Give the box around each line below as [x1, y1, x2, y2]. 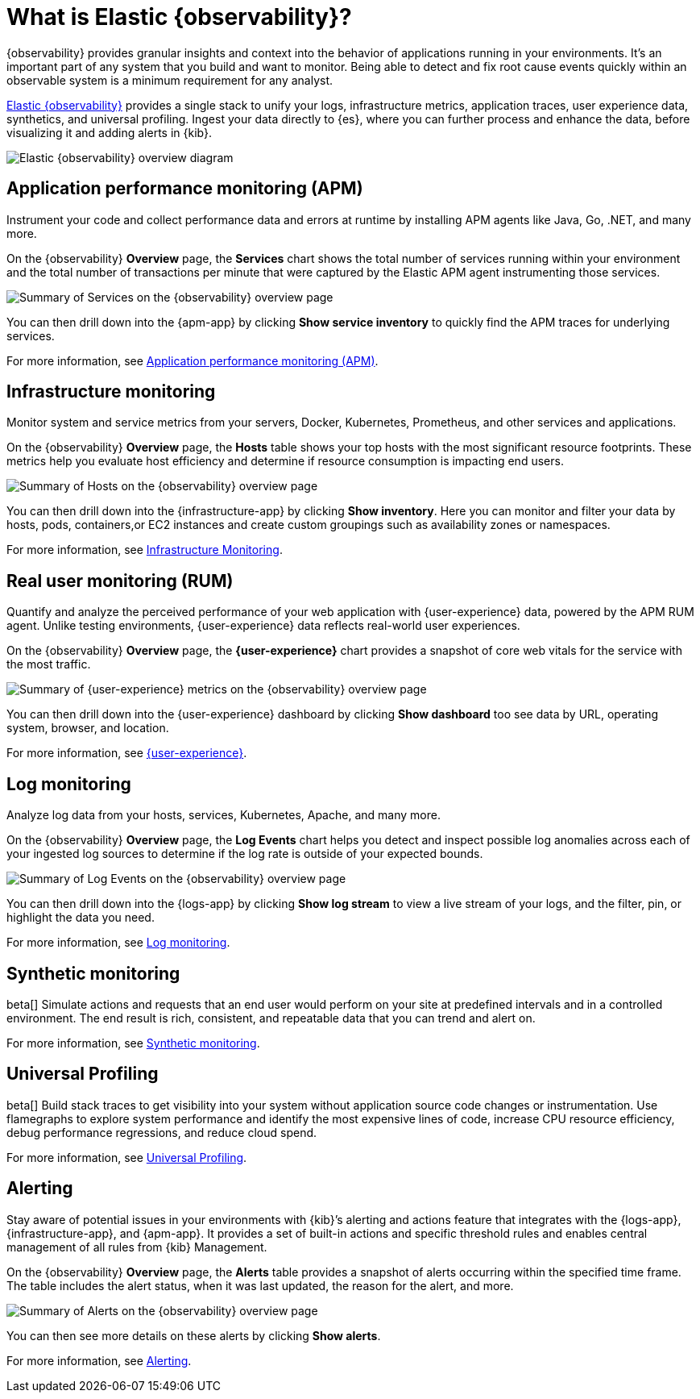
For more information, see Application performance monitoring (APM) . [6, 353, 379, 368]
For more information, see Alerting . [6, 1353, 192, 1368]
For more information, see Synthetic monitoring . [6, 1035, 260, 1050]
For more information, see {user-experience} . [6, 746, 247, 760]
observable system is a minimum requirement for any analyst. [6, 73, 333, 87]
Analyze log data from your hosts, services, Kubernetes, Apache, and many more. [6, 808, 441, 822]
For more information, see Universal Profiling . [6, 1150, 247, 1164]
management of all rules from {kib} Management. [6, 1239, 267, 1254]
